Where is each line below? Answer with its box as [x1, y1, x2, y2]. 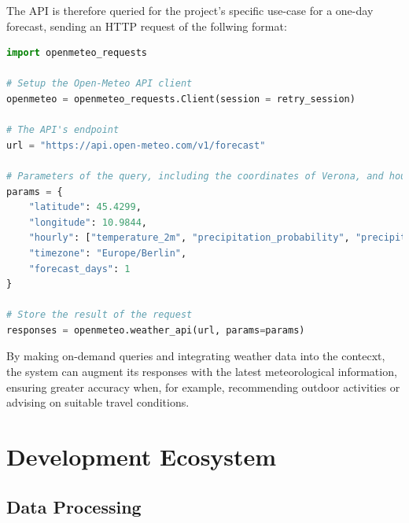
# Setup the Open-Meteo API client [6, 78, 193, 90]
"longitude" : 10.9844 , [28, 216, 148, 228]
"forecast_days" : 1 [28, 263, 131, 274]
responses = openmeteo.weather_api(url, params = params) [6, 324, 305, 336]
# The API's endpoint [6, 124, 120, 136]
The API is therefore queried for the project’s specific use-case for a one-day [6, 2, 374, 18]
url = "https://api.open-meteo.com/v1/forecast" [6, 139, 266, 151]
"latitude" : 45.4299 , [28, 201, 142, 213]
